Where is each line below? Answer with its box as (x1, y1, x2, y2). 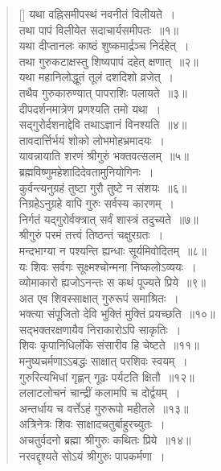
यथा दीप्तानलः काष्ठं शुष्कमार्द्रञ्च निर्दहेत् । (18, 37, 190, 54)
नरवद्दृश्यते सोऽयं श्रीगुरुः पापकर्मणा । (18, 447, 166, 464)
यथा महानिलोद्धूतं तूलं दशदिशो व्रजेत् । (18, 68, 174, 85)
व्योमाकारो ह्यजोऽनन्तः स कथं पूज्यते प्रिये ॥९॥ (18, 274, 207, 291)
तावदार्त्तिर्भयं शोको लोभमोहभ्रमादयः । (18, 131, 166, 148)
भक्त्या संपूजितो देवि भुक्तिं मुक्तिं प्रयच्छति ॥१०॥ (18, 305, 215, 322)
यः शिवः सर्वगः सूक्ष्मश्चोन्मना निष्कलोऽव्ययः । (18, 258, 197, 275)
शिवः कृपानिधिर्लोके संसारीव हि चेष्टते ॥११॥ (18, 337, 199, 353)
